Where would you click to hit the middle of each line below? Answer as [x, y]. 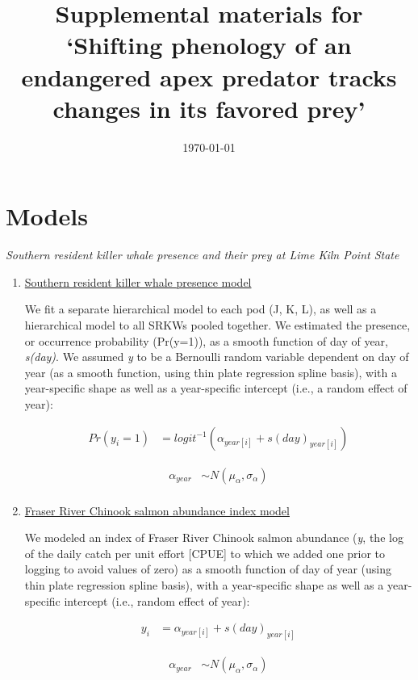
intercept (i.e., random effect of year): [157, 600]
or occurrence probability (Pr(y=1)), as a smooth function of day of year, [206, 340]
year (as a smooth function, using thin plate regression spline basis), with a [211, 372]
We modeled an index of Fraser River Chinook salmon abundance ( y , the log [214, 537]
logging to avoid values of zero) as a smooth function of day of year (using [208, 569]
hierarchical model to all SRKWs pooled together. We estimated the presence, [217, 325]
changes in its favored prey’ [209, 108]
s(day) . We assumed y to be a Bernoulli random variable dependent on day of [217, 357]
